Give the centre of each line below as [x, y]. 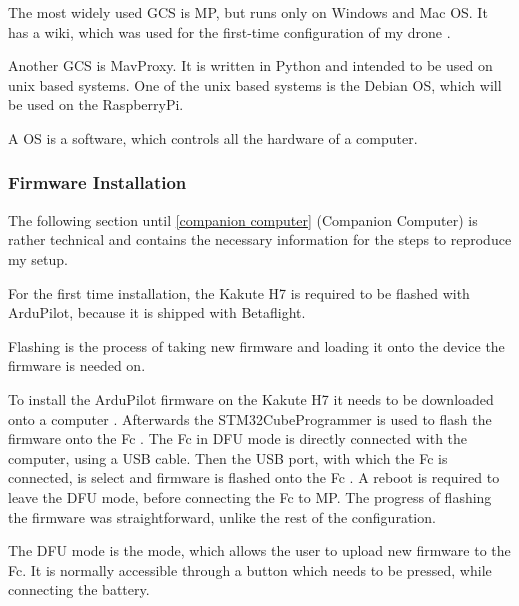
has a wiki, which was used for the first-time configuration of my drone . [229, 31]
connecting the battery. [79, 589]
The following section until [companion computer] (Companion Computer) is [243, 219]
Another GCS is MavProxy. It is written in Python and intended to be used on [250, 65]
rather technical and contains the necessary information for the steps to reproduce [260, 239]
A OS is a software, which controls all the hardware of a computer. [213, 137]
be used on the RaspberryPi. [96, 104]
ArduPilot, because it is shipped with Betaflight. [157, 312]
